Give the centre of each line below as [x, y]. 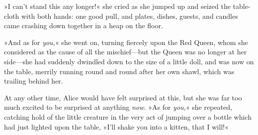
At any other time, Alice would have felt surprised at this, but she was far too [123, 97]
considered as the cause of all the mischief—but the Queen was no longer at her [126, 52]
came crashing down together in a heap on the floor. [84, 25]
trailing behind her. [34, 81]
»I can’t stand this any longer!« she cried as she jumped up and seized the [117, 6]
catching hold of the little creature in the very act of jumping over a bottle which [128, 116]
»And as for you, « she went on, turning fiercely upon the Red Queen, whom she [126, 42]
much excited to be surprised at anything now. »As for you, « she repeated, [118, 107]
